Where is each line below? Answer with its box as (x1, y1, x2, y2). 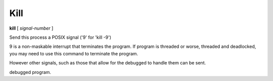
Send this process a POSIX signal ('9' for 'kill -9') (9, 34, 111, 40)
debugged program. (9, 69, 52, 75)
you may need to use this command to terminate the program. (9, 50, 139, 56)
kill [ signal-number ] (9, 25, 54, 31)
